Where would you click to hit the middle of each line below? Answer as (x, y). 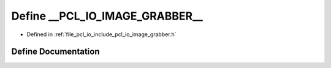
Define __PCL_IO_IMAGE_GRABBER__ (107, 16)
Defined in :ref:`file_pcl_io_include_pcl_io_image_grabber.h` (102, 34)
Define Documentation (55, 52)
